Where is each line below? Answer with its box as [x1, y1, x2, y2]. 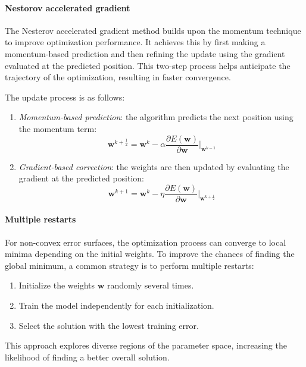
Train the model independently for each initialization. [18, 299, 214, 312]
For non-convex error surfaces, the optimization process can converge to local [5, 236, 286, 248]
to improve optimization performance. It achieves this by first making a [5, 36, 266, 48]
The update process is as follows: [5, 90, 125, 103]
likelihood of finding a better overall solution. [5, 350, 170, 363]
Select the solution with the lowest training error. [18, 319, 199, 331]
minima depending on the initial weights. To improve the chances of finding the [5, 247, 295, 260]
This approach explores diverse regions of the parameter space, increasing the [5, 339, 287, 352]
